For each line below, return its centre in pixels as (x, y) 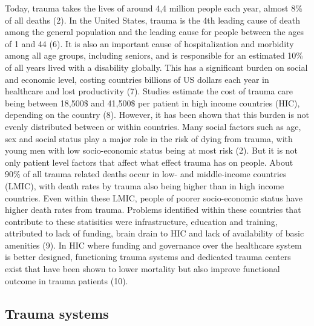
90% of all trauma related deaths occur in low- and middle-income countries (146, 174)
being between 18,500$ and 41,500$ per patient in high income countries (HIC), (152, 103)
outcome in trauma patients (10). (67, 280)
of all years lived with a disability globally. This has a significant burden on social (156, 67)
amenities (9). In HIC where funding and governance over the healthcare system (153, 245)
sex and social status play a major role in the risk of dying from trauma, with (149, 138)
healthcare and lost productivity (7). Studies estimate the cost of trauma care (149, 91)
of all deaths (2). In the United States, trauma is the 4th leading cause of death (153, 20)
